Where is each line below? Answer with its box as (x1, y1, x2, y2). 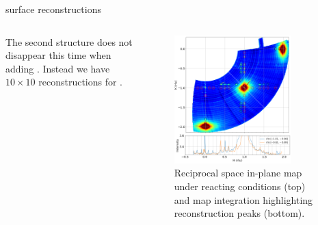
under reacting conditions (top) (174, 178, 306, 193)
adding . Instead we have (5, 61, 110, 75)
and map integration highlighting (174, 192, 313, 207)
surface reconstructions (5, 2, 101, 16)
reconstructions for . (38, 75, 123, 89)
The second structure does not (5, 34, 133, 49)
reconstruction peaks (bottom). (174, 206, 305, 220)
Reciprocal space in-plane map (174, 166, 302, 180)
